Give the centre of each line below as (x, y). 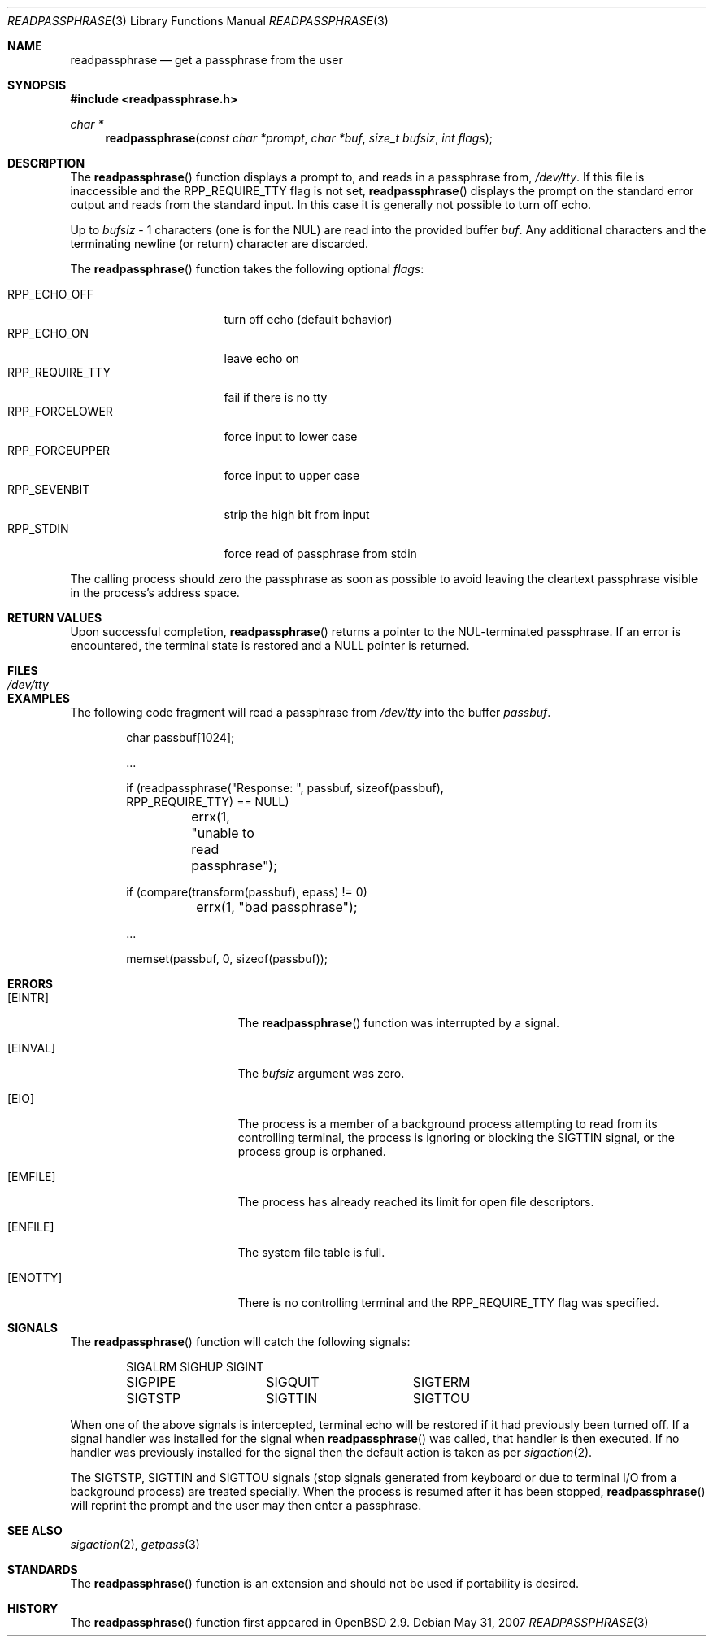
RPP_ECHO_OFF (51, 294)
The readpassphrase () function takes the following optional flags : (247, 269)
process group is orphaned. (312, 1151)
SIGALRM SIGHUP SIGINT (195, 1367)
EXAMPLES (39, 698)
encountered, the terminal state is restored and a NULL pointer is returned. (270, 645)
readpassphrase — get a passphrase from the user (207, 60)
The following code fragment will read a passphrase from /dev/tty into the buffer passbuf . (311, 712)
